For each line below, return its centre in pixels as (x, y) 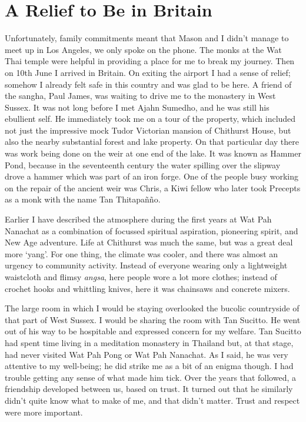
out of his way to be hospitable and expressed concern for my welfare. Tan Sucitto (153, 331)
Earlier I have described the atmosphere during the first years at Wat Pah (138, 219)
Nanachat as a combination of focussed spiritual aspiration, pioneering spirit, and (152, 230)
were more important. (44, 412)
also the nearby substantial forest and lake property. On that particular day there (152, 142)
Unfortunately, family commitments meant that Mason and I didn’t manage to (147, 38)
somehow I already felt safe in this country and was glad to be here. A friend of (148, 84)
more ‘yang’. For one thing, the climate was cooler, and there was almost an (142, 253)
